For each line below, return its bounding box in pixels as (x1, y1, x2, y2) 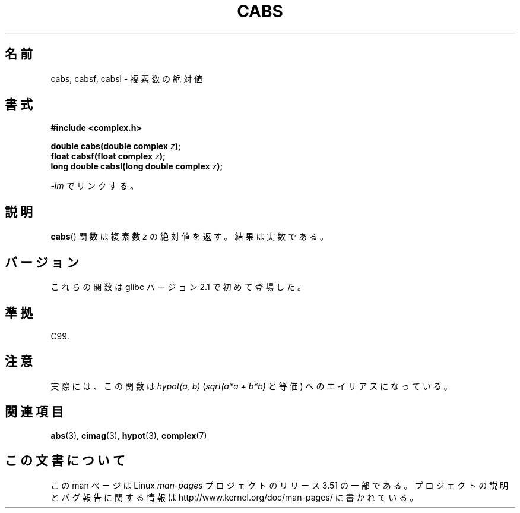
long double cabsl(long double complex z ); (50, 161, 223, 172)
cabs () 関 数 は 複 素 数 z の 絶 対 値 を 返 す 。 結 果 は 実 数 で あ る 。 (50, 231, 329, 242)
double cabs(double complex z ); (50, 141, 181, 152)
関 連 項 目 (5, 404, 64, 420)
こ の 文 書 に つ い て (5, 453, 125, 468)
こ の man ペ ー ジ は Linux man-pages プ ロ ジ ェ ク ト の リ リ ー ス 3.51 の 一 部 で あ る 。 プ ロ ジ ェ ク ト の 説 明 (50, 480, 509, 490)
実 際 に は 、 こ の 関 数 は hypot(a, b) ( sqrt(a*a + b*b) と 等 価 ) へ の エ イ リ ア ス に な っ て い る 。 (50, 380, 452, 391)
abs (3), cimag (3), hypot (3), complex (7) (50, 430, 207, 440)
